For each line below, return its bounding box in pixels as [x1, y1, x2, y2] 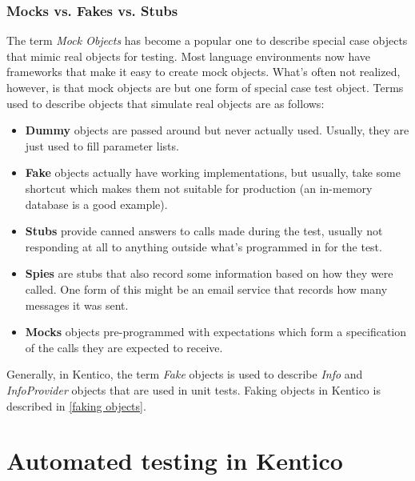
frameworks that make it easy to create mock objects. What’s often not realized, [6, 63, 401, 80]
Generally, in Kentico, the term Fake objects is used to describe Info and [6, 366, 363, 383]
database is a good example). [25, 195, 168, 212]
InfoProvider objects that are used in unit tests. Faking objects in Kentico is [6, 381, 381, 398]
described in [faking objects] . [6, 397, 146, 414]
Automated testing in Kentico [6, 444, 343, 477]
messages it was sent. [25, 296, 129, 313]
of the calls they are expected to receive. [25, 339, 223, 355]
